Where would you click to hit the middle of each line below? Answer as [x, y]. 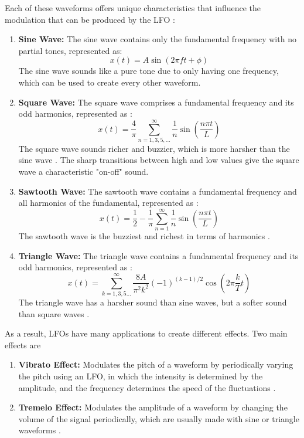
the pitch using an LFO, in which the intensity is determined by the [141, 376]
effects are [23, 344]
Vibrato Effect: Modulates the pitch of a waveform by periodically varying [156, 364]
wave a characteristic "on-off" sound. [83, 172]
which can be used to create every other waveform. [110, 82]
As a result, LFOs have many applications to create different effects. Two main [146, 333]
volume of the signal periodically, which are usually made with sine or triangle [159, 418]
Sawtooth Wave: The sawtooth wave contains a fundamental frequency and [158, 191]
